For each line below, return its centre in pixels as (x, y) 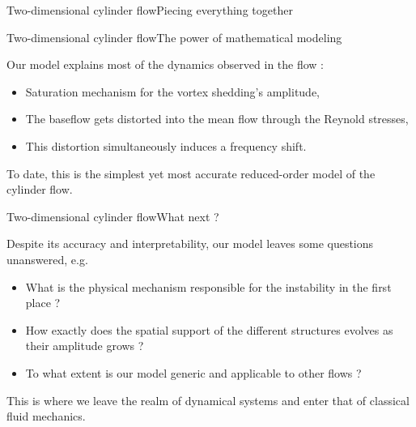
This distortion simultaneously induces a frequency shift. (166, 145)
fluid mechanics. (46, 416)
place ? (43, 303)
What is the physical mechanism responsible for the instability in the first (208, 286)
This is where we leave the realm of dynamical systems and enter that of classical (208, 400)
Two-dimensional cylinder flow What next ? (113, 216)
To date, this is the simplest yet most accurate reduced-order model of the (191, 173)
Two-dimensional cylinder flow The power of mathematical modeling (174, 37)
